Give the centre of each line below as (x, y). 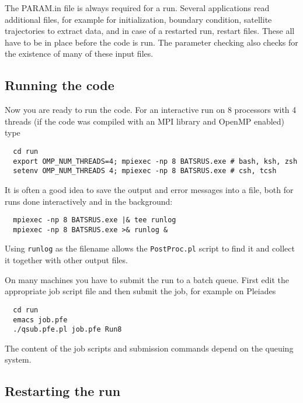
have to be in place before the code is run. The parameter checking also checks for (151, 42)
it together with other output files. (66, 260)
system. (18, 359)
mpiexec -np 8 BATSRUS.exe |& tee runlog (95, 220)
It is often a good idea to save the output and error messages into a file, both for (149, 189)
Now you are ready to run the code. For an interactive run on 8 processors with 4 (151, 110)
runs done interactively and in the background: (89, 201)
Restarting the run (63, 391)
